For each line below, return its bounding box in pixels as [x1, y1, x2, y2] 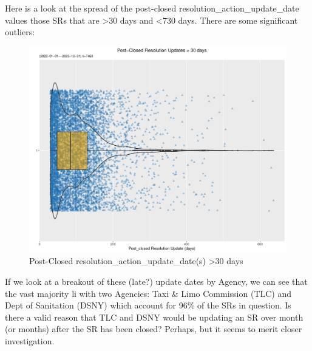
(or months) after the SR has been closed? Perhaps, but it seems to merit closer [5, 322, 302, 335]
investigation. [5, 335, 55, 347]
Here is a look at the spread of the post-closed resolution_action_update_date [5, 2, 299, 14]
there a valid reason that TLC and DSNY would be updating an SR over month [5, 310, 304, 323]
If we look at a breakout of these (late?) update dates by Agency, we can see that [5, 275, 308, 288]
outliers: [5, 26, 35, 38]
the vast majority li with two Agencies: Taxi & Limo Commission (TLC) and [5, 287, 292, 299]
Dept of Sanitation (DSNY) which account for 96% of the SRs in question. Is [5, 299, 291, 312]
